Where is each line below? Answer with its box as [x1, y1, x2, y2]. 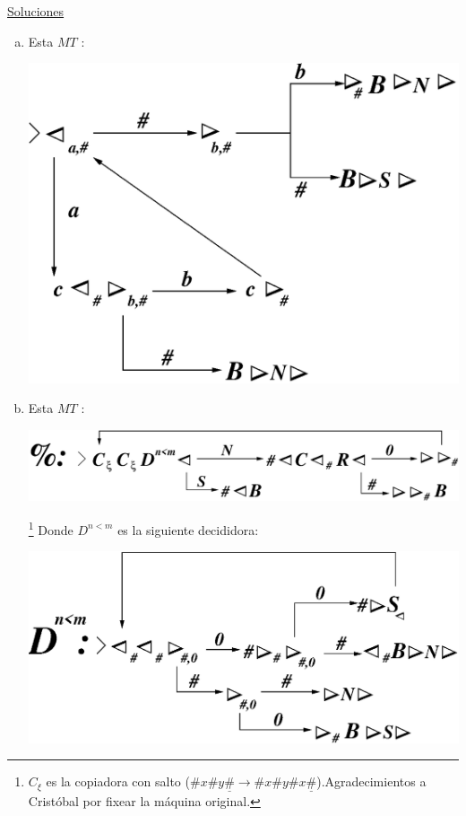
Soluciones [7, 2, 65, 20]
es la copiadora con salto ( [46, 772, 190, 791]
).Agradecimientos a [316, 772, 427, 791]
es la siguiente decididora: [117, 520, 259, 539]
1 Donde [28, 518, 73, 539]
